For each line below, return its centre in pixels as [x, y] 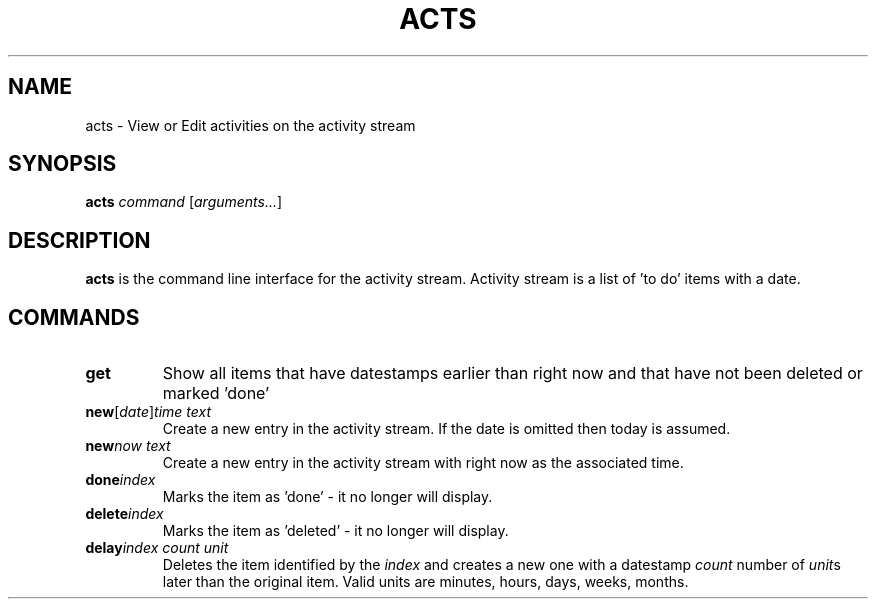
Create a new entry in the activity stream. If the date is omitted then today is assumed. [446, 429]
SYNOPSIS [62, 164]
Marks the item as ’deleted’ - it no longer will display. [335, 531]
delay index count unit [157, 548]
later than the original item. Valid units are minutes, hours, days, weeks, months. [425, 582]
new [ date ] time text [148, 412]
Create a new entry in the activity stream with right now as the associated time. [423, 463]
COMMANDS [74, 317]
